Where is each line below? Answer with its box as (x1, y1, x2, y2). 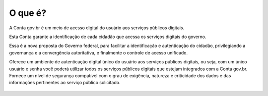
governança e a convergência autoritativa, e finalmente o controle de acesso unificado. (9, 49, 188, 55)
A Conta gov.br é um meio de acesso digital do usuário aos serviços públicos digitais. (9, 25, 185, 31)
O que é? (9, 7, 47, 18)
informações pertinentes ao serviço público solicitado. (9, 80, 121, 86)
